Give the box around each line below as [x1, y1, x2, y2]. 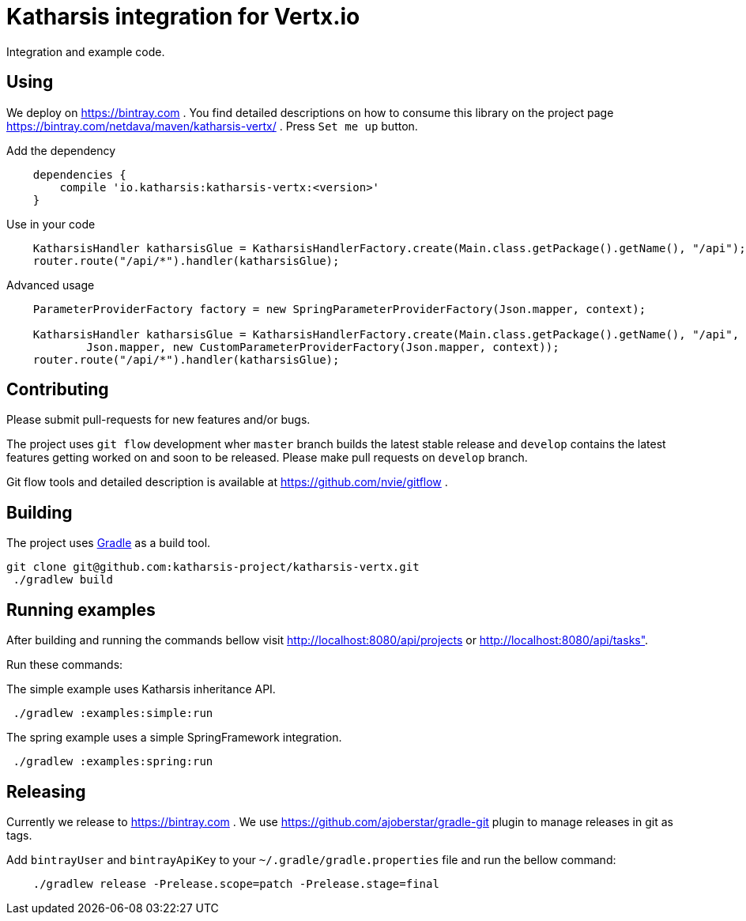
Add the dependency [6, 143, 116, 157]
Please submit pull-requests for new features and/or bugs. [6, 413, 311, 427]
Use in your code [6, 217, 96, 231]
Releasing [6, 781, 86, 802]
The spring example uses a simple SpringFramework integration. [6, 730, 342, 745]
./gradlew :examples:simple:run [13, 707, 213, 720]
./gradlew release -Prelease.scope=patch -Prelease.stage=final [32, 877, 439, 890]
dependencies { [32, 168, 126, 181]
